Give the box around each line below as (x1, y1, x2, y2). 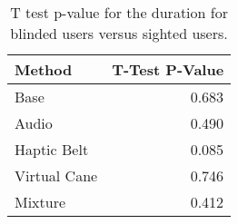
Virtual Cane (15, 165, 98, 186)
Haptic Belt (15, 139, 89, 160)
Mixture (15, 191, 66, 212)
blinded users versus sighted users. (10, 23, 228, 44)
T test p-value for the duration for (10, 2, 228, 23)
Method (15, 59, 73, 80)
